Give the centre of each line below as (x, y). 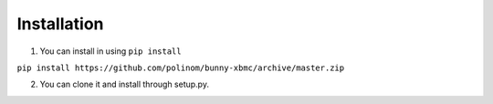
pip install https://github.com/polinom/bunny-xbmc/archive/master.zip (181, 68)
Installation (60, 24)
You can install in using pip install (110, 51)
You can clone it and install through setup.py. (125, 84)
